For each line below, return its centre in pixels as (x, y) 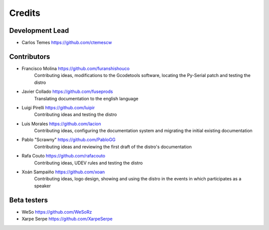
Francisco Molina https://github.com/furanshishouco (75, 68)
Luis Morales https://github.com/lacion (62, 124)
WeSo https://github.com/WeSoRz (57, 212)
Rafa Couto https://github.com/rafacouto (64, 156)
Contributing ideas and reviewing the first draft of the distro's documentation (113, 147)
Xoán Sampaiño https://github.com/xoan (63, 172)
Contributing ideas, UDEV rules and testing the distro (88, 163)
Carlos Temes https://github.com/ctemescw (67, 43)
